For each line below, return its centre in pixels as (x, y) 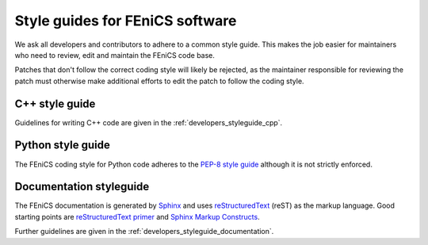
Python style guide (62, 145)
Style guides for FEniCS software (126, 21)
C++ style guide (55, 103)
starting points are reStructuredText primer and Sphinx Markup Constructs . (138, 216)
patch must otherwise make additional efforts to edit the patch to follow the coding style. (159, 81)
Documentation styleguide (82, 187)
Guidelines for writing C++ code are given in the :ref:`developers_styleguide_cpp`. (149, 122)
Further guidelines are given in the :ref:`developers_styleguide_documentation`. (144, 232)
